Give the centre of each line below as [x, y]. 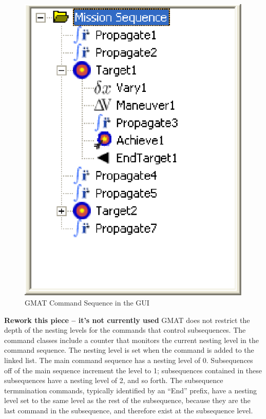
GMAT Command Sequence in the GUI [87, 302]
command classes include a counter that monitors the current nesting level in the [131, 340]
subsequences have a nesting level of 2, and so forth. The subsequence [114, 380]
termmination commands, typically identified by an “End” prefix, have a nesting [131, 390]
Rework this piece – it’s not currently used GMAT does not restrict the [127, 320]
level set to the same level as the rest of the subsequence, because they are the [127, 400]
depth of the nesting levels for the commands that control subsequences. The [125, 330]
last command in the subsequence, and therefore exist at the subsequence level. [129, 410]
